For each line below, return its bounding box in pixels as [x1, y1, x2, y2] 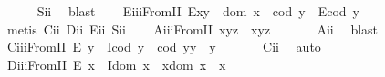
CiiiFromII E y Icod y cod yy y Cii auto [6, 37, 321, 56]
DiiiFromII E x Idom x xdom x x [6, 54, 226, 73]
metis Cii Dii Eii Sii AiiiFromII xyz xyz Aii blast [6, 19, 379, 38]
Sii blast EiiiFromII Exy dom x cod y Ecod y [36, 2, 359, 20]
